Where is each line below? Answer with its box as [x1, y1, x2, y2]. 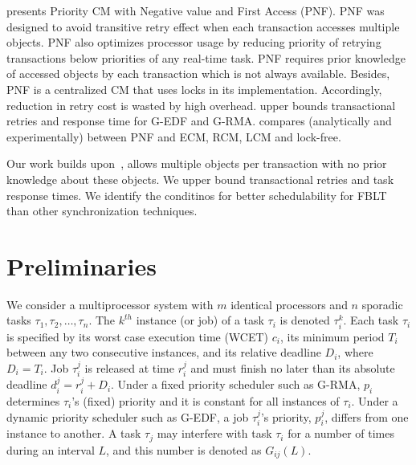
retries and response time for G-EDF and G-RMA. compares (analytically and [6, 112, 392, 129]
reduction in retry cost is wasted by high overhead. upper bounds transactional [6, 96, 396, 113]
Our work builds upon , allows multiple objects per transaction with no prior [6, 155, 387, 172]
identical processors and [230, 296, 348, 312]
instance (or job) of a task [136, 312, 264, 328]
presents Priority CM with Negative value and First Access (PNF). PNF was [6, 2, 385, 18]
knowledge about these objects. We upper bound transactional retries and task [6, 170, 394, 187]
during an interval [6, 441, 95, 458]
